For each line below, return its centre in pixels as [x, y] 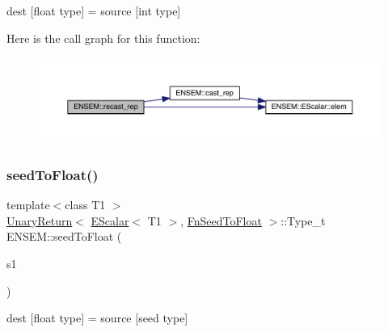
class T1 [85, 205]
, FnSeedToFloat [221, 220]
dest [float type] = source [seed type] [97, 318]
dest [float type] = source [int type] [94, 11]
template [28, 205]
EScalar [110, 220]
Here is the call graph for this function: [103, 38]
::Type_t [303, 220]
